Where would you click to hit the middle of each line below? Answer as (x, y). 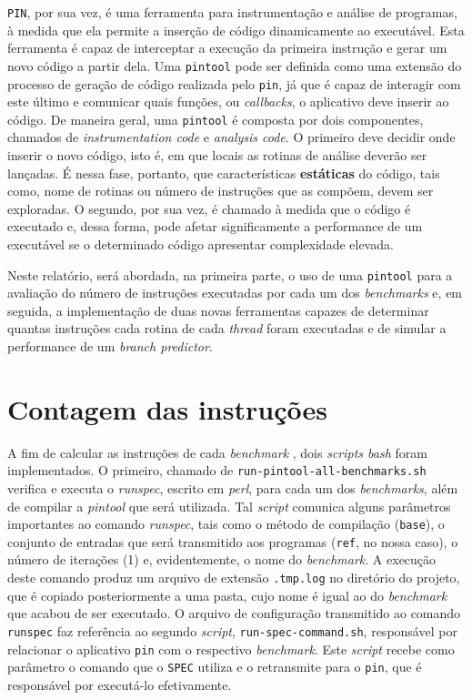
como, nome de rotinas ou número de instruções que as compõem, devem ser (221, 191)
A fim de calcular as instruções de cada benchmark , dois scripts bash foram (217, 452)
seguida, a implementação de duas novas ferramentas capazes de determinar (218, 310)
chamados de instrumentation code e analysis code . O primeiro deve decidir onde (231, 137)
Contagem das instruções (167, 408)
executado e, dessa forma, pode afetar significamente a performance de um (215, 226)
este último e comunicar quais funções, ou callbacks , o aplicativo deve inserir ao (228, 101)
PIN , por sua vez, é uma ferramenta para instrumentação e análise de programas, (232, 12)
